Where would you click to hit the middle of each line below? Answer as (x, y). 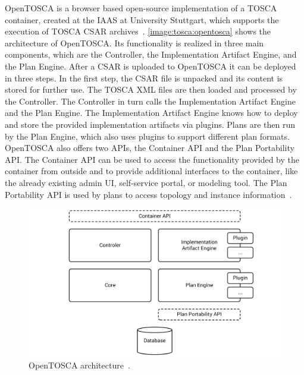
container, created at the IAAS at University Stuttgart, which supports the (142, 19)
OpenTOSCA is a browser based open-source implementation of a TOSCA (141, 8)
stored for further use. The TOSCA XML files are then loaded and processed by (151, 89)
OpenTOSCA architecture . (79, 365)
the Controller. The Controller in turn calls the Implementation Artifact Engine (150, 101)
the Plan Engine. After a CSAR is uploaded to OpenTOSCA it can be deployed (151, 66)
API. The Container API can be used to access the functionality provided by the (152, 159)
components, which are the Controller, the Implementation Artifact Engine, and (151, 54)
